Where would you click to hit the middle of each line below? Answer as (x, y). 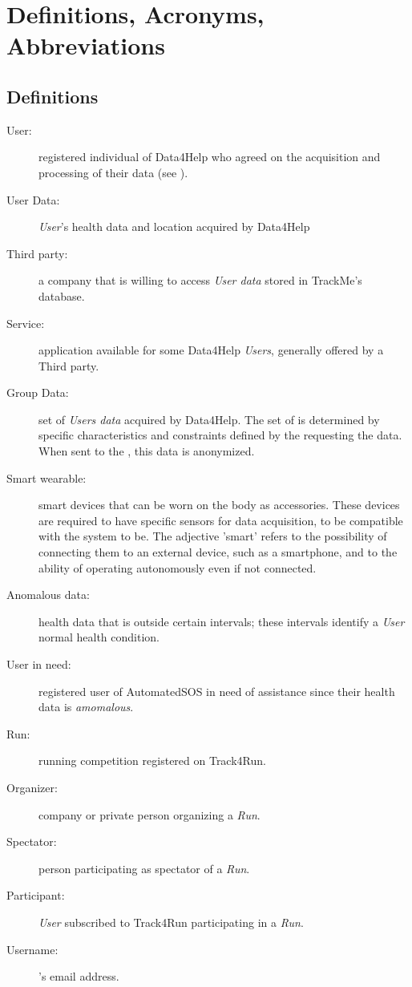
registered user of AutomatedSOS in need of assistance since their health (217, 691)
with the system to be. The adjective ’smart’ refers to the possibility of (213, 536)
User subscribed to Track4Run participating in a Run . (171, 922)
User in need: (39, 664)
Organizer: (32, 787)
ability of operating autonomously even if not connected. (178, 567)
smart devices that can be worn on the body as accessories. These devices (219, 505)
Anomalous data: (48, 595)
